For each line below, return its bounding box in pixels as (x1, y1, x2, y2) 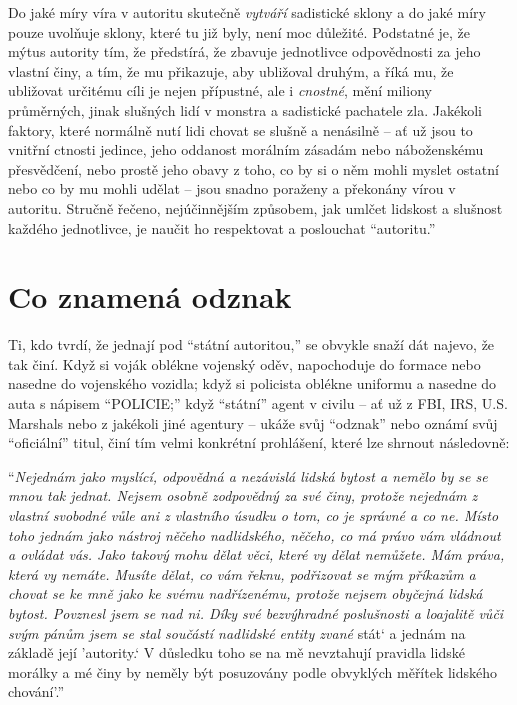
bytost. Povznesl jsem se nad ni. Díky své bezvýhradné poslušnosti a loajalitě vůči (8, 602, 504, 623)
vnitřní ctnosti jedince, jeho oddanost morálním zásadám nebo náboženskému (8, 139, 484, 160)
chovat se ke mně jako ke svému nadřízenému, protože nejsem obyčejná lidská (8, 583, 483, 604)
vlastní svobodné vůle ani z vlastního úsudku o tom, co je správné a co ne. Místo (8, 505, 499, 525)
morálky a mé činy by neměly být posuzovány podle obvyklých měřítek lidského (8, 661, 498, 682)
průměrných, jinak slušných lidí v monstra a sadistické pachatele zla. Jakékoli (8, 99, 482, 120)
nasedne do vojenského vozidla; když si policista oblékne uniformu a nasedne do (8, 373, 497, 394)
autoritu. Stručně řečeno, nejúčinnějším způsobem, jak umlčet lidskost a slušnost (8, 197, 503, 218)
